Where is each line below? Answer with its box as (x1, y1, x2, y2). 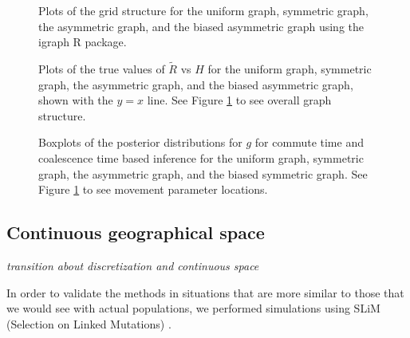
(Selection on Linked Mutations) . (6, 315, 171, 332)
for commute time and (254, 134, 364, 151)
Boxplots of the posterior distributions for (38, 134, 242, 151)
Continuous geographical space (6, 220, 265, 245)
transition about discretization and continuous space (6, 257, 259, 273)
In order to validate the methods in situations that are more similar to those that (6, 284, 404, 301)
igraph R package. (38, 33, 127, 50)
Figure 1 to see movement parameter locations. (38, 181, 268, 198)
